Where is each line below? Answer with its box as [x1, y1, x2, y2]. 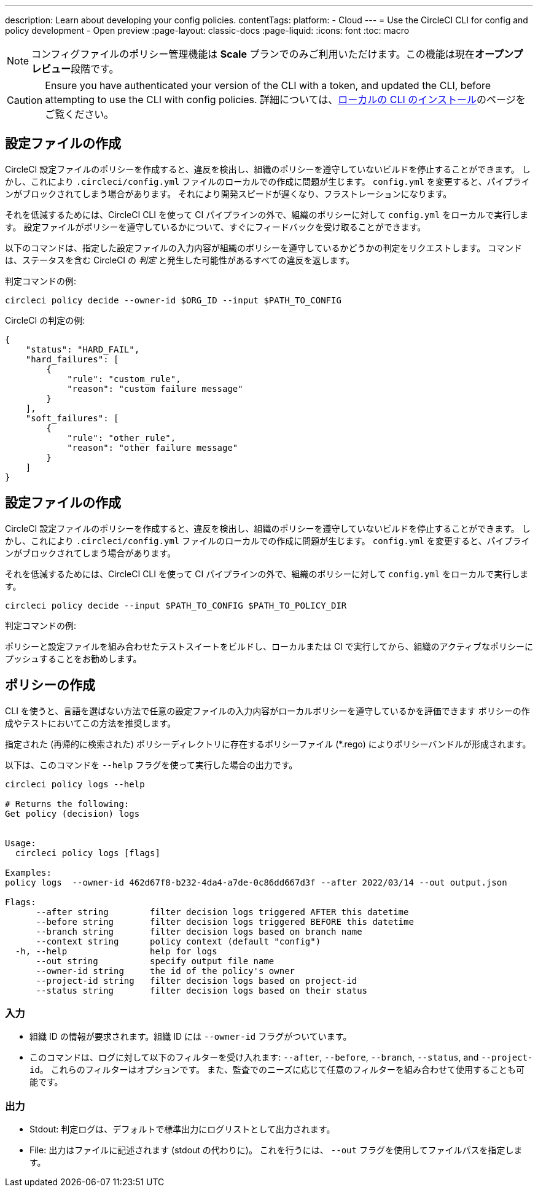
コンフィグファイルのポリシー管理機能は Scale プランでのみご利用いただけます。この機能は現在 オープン [31, 48, 513, 60]
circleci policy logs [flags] [15, 847, 160, 858]
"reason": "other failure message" [67, 442, 238, 453]
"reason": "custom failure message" [67, 383, 243, 394]
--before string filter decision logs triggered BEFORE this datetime [36, 916, 414, 927]
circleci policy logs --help [5, 779, 145, 789]
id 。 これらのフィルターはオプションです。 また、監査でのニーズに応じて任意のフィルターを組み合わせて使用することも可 [29, 1064, 525, 1075]
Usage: [5, 838, 36, 848]
